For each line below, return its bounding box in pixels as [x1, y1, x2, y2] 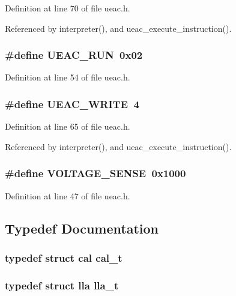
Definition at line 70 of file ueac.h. [5, 2, 130, 14]
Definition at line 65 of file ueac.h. [5, 120, 130, 133]
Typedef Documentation [5, 219, 159, 237]
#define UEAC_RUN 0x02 [5, 47, 143, 62]
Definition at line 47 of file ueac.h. [5, 189, 130, 202]
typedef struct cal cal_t [5, 250, 123, 265]
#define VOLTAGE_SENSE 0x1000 [5, 166, 186, 181]
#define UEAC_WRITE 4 [5, 96, 139, 111]
